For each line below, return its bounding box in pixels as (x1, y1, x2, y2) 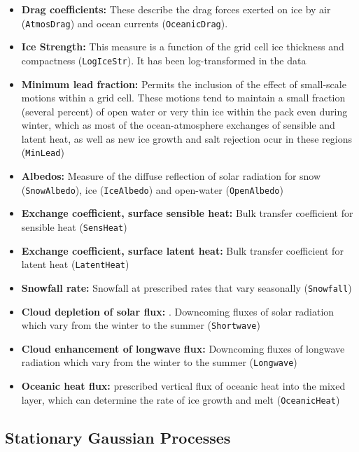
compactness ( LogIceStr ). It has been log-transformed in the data (21, 52, 307, 67)
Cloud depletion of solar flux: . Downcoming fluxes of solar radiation (21, 304, 335, 318)
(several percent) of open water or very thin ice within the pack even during (21, 104, 348, 118)
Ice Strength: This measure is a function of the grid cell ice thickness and (21, 39, 344, 54)
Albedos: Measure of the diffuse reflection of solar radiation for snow (21, 169, 321, 183)
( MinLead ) (21, 145, 64, 160)
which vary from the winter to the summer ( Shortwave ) (21, 318, 260, 332)
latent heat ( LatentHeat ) (21, 257, 129, 271)
